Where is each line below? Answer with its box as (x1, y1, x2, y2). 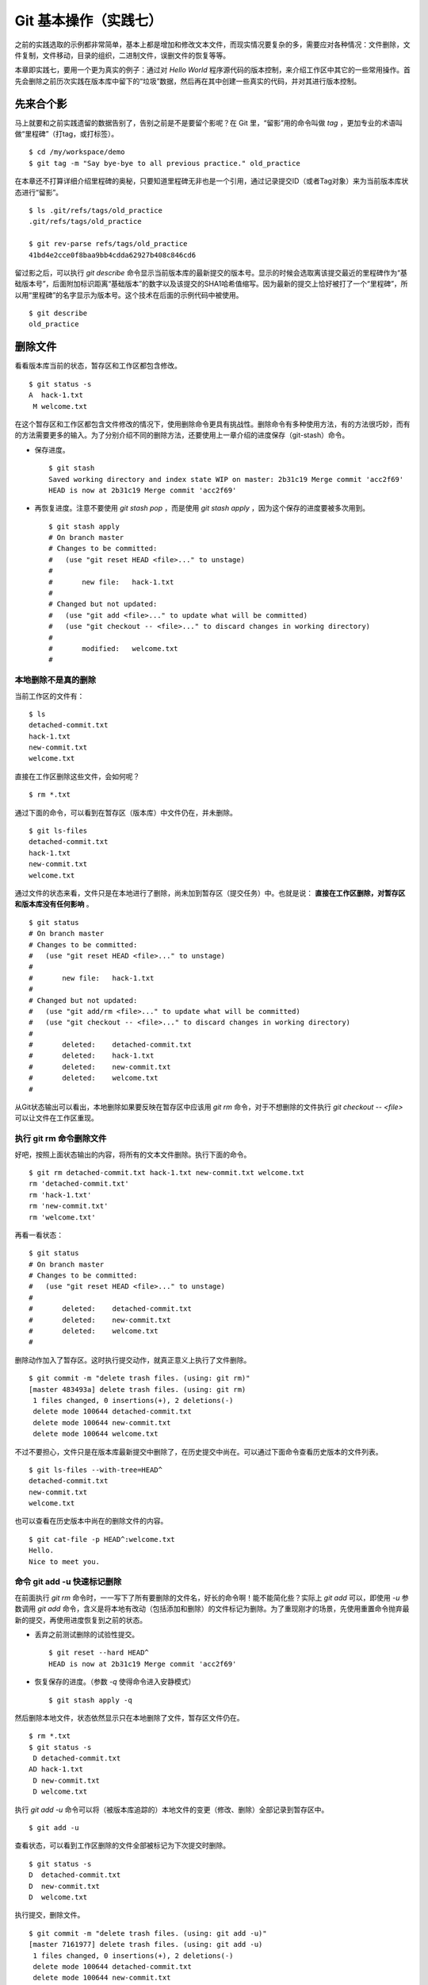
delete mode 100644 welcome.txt (32, 1429, 159, 1439)
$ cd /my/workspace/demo (29, 148, 125, 156)
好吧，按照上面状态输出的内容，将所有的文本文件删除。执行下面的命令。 (14, 1150, 251, 1159)
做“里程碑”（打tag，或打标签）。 (14, 129, 119, 139)
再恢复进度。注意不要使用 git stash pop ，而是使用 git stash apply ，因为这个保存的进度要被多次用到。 (34, 503, 370, 513)
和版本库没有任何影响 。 (14, 900, 94, 909)
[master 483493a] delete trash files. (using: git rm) (29, 1385, 246, 1393)
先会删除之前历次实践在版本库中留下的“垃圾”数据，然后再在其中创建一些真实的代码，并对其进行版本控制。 (14, 76, 361, 86)
